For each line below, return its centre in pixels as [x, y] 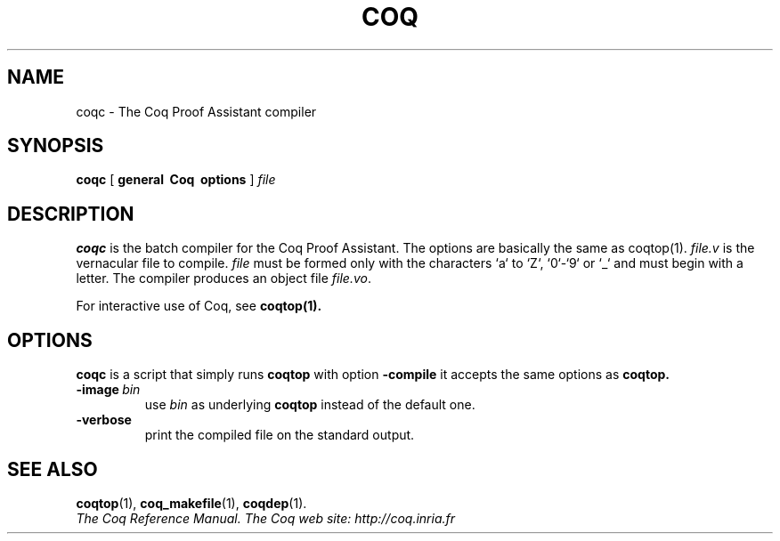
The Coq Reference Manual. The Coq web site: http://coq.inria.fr [266, 518]
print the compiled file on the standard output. [280, 435]
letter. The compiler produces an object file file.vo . [223, 279]
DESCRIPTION [71, 214]
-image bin [108, 390]
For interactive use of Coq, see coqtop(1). [199, 306]
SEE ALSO [53, 469]
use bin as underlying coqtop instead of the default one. [310, 405]
